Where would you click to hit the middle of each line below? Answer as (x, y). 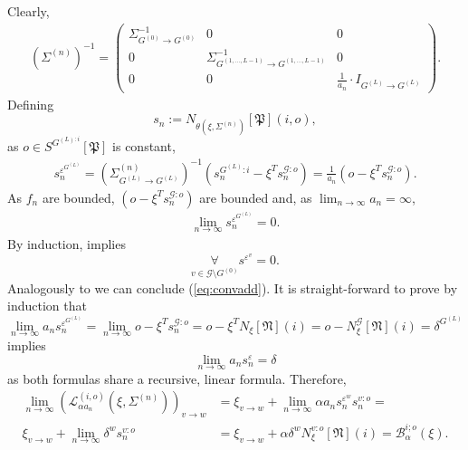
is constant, (144, 146)
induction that (47, 306)
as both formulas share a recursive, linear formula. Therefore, (177, 378)
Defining (31, 104)
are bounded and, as (256, 197)
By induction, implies (67, 243)
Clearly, (29, 11)
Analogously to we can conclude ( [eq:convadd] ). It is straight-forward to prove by (233, 287)
